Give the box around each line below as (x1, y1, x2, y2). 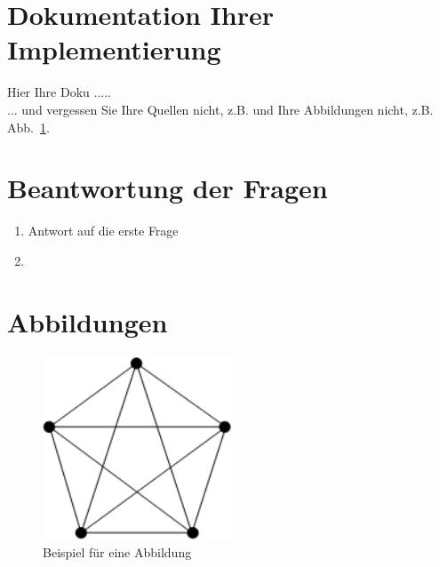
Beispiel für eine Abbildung (43, 543, 192, 562)
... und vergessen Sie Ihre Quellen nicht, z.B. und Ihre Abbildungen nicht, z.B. (7, 100, 434, 118)
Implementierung (7, 31, 221, 68)
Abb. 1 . (7, 117, 50, 136)
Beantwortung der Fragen (7, 170, 328, 206)
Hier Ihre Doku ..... (7, 83, 111, 101)
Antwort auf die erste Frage (28, 221, 179, 240)
